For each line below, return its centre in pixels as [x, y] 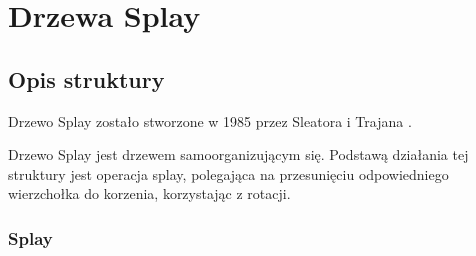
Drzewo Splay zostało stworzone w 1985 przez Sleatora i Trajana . [210, 120]
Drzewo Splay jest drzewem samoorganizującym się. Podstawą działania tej [238, 154]
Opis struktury [86, 78]
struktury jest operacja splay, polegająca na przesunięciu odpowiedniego [228, 173]
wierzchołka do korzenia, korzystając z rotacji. [149, 193]
